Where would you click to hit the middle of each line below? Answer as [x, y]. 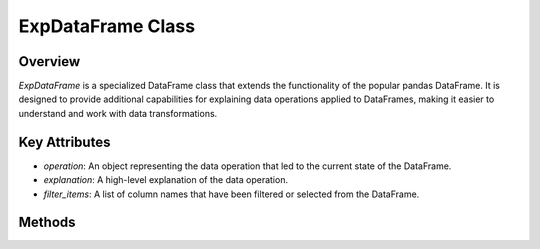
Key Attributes [64, 141]
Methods [47, 222]
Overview [49, 61]
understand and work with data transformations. [118, 113]
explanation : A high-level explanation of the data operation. [166, 180]
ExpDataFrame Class [106, 26]
